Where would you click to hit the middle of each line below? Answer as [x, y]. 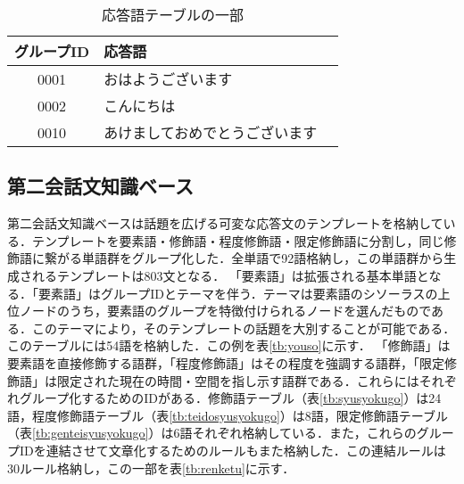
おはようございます [168, 79]
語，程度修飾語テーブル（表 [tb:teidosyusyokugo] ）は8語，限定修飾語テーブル [228, 415]
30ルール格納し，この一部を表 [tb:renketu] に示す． [151, 468]
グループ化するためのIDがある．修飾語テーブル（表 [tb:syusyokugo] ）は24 [230, 398]
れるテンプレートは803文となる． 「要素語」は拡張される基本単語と [230, 275]
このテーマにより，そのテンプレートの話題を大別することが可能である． [244, 328]
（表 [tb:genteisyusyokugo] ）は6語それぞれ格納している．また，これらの [212, 433]
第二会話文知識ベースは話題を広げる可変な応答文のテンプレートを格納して [225, 223]
